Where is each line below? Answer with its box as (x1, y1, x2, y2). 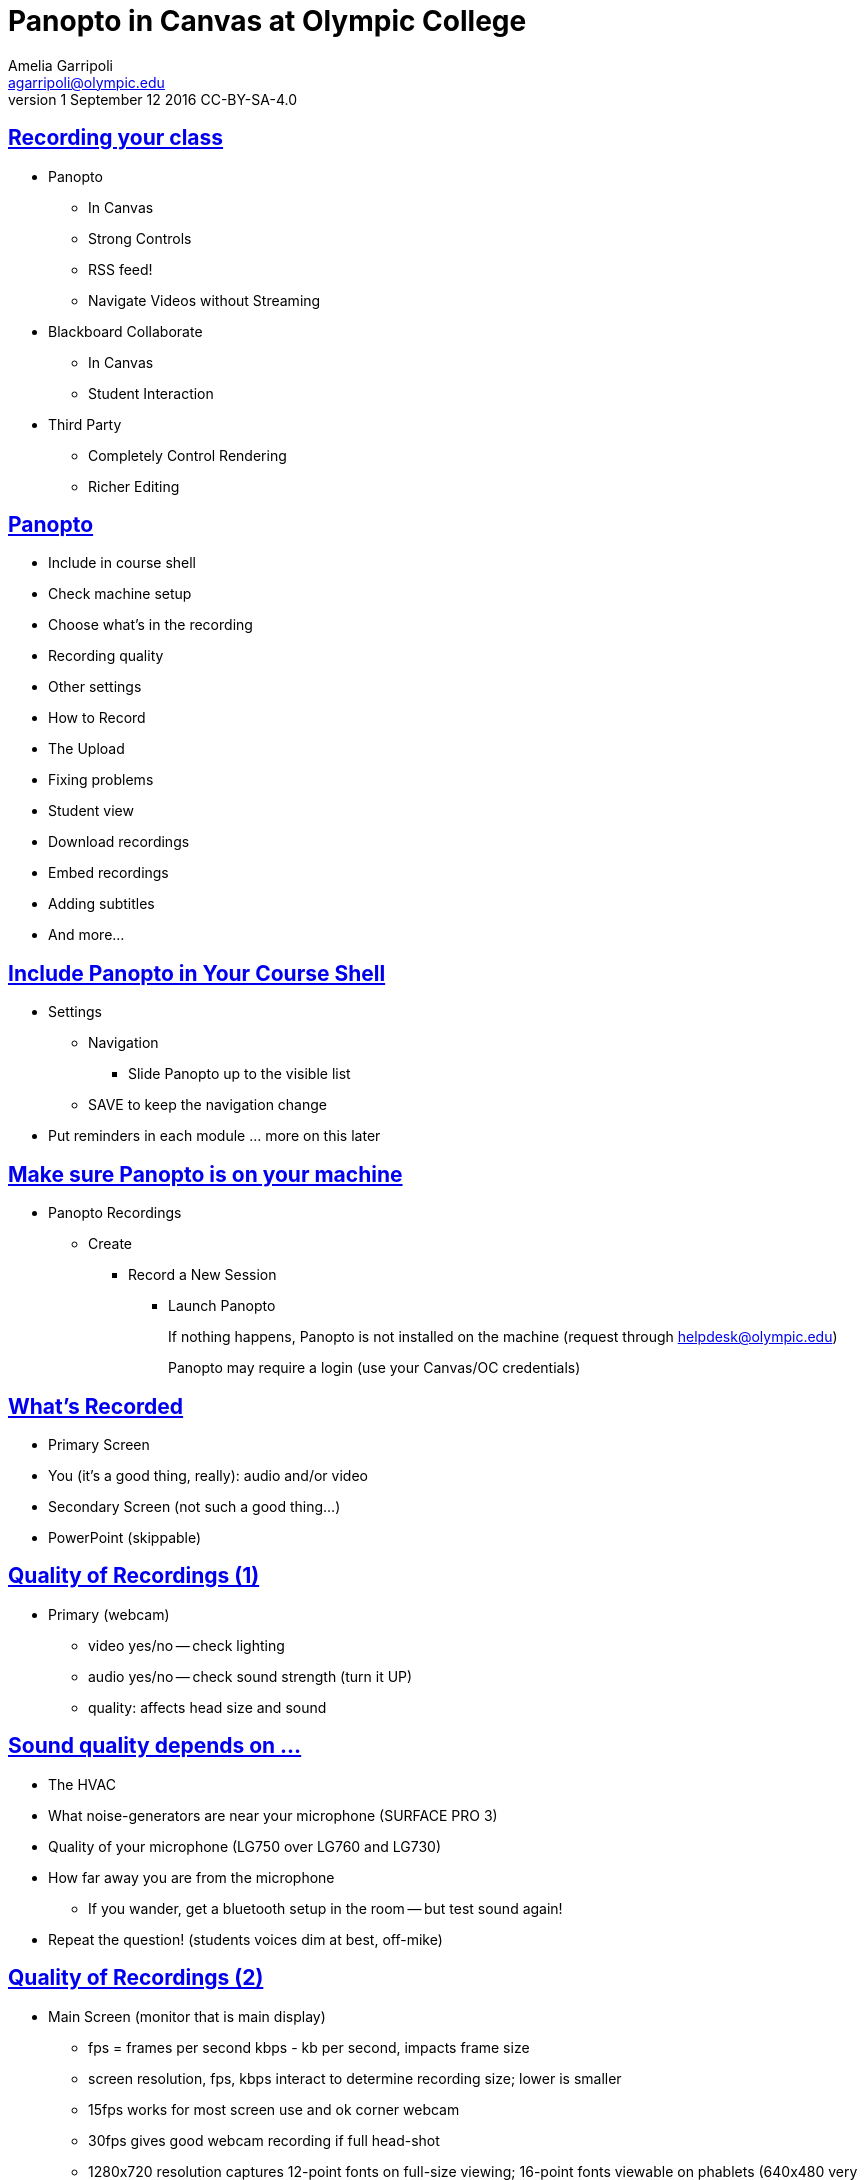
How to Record (48, 709, 146, 727)
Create (88, 1235, 133, 1253)
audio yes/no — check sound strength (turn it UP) (88, 1667, 413, 1685)
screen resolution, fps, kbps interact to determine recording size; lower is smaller (88, 2069, 622, 2087)
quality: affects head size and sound (88, 1698, 327, 1716)
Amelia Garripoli (8, 56, 114, 74)
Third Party (48, 415, 122, 433)
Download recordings (48, 833, 190, 851)
